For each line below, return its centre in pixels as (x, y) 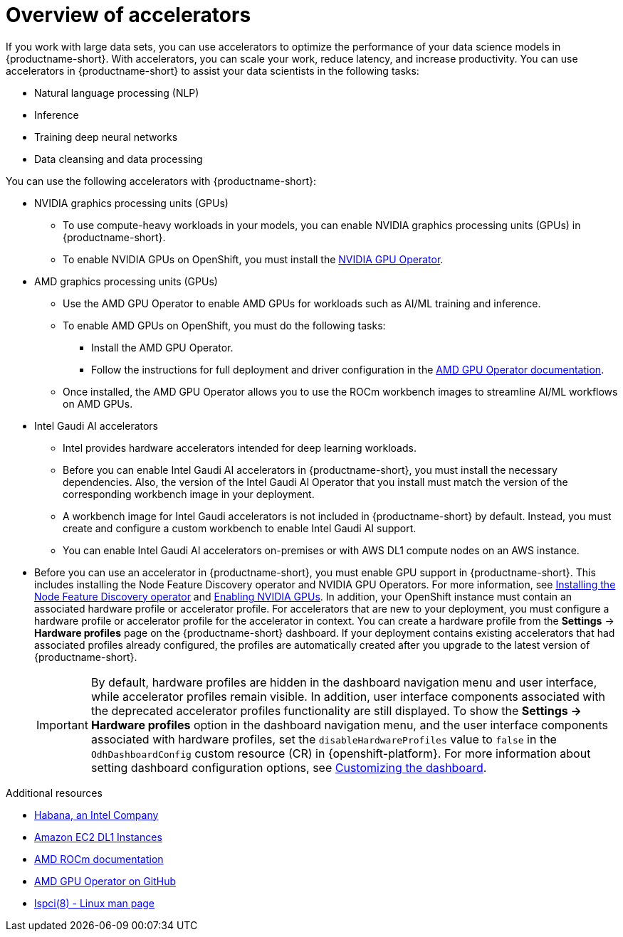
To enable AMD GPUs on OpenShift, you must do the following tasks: (224, 325)
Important (62, 725)
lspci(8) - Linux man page (95, 903)
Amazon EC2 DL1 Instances (98, 837)
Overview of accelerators (129, 15)
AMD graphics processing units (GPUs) (126, 281)
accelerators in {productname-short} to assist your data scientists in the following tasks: (213, 70)
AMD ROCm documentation (99, 859)
